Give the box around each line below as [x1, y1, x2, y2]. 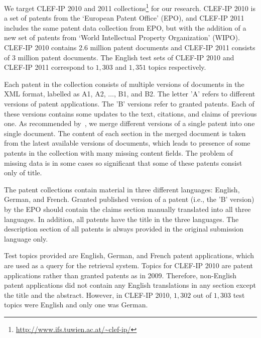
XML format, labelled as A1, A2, [4, 88, 106, 99]
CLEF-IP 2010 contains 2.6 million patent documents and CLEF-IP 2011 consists [4, 42, 255, 53]
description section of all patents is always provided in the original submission [4, 223, 244, 234]
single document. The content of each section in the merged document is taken [4, 128, 246, 138]
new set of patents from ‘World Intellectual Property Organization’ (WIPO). [4, 32, 240, 43]
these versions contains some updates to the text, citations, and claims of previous [4, 108, 257, 119]
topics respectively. [148, 62, 206, 72]
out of [193, 289, 212, 300]
